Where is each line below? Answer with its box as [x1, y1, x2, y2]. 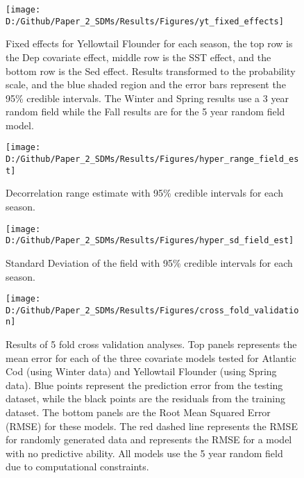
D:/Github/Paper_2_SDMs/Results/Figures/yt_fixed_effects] [6, 16, 284, 26]
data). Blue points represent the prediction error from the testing [6, 377, 283, 392]
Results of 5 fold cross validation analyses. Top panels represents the [6, 337, 297, 352]
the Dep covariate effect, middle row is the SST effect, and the [6, 49, 271, 64]
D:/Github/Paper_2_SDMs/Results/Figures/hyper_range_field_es [6, 154, 299, 165]
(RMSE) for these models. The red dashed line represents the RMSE [6, 418, 298, 433]
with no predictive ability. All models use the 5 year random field [6, 445, 283, 460]
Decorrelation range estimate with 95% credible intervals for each [6, 186, 283, 200]
